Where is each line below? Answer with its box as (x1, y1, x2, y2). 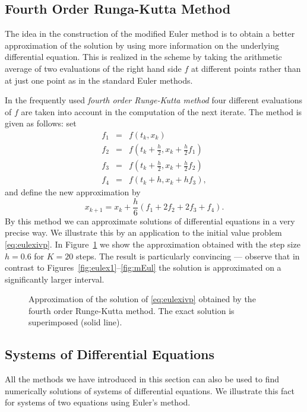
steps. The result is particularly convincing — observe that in (75, 249, 300, 262)
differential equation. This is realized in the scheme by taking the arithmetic (5, 50, 282, 63)
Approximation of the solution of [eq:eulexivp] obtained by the (29, 293, 256, 305)
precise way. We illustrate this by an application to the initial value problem (5, 226, 282, 239)
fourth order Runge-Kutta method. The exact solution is (29, 304, 235, 316)
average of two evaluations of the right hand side (5, 62, 182, 74)
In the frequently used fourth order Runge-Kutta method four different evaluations (5, 94, 303, 106)
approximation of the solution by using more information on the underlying (5, 39, 279, 51)
